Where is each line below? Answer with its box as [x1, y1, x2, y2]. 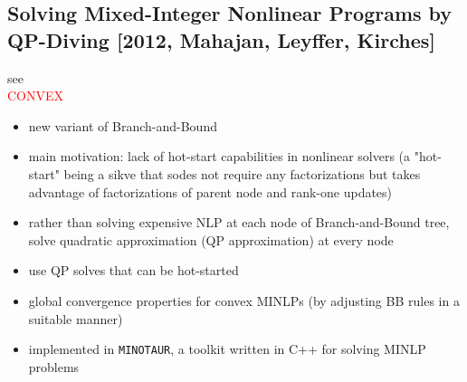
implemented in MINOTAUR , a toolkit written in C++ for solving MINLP [28, 339, 426, 358]
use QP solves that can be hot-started [28, 261, 239, 280]
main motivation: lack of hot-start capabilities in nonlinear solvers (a [28, 147, 411, 166]
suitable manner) [28, 309, 123, 328]
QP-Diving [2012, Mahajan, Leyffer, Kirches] [7, 25, 435, 53]
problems [28, 357, 80, 376]
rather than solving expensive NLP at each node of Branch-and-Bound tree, [28, 213, 450, 232]
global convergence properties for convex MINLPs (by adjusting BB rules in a [28, 291, 460, 310]
